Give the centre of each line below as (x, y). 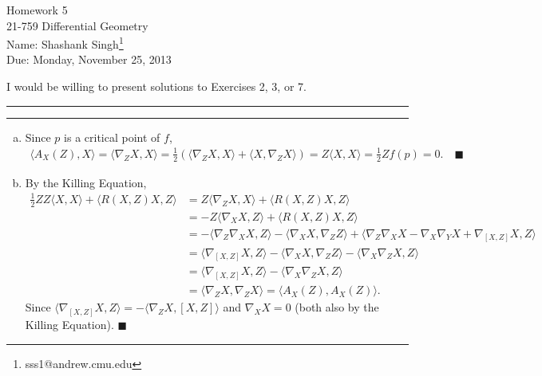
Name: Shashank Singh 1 (65, 43)
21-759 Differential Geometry (77, 25)
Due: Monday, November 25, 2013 (89, 59)
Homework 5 (37, 10)
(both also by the (337, 307)
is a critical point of (112, 137)
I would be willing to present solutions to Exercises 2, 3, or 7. (156, 86)
